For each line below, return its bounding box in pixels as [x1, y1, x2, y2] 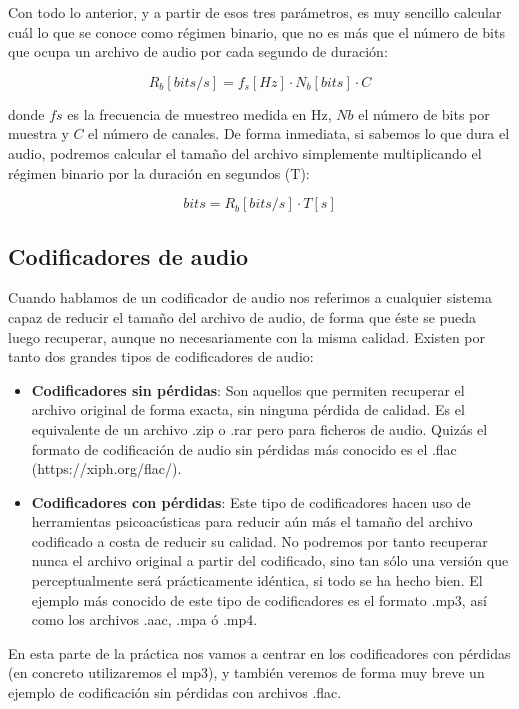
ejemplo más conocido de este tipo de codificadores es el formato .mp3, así [31, 589, 487, 610]
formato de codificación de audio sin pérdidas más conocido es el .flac [31, 438, 457, 459]
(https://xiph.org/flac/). [31, 458, 182, 479]
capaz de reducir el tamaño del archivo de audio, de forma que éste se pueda [8, 306, 477, 327]
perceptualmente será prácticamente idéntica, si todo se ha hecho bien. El [31, 570, 483, 591]
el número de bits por [358, 103, 490, 124]
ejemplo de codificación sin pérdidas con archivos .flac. [8, 682, 342, 703]
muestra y [8, 123, 69, 144]
